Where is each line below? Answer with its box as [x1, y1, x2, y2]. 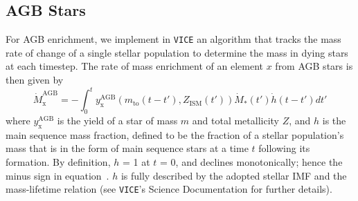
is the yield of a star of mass [57, 113, 178, 127]
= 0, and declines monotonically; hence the [160, 154, 343, 169]
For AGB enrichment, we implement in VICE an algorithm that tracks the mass [6, 32, 341, 46]
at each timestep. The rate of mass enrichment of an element [6, 59, 264, 73]
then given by [6, 73, 64, 87]
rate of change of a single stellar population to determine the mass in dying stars [6, 45, 348, 59]
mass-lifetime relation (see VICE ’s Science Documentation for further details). [6, 182, 332, 196]
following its [258, 141, 310, 155]
